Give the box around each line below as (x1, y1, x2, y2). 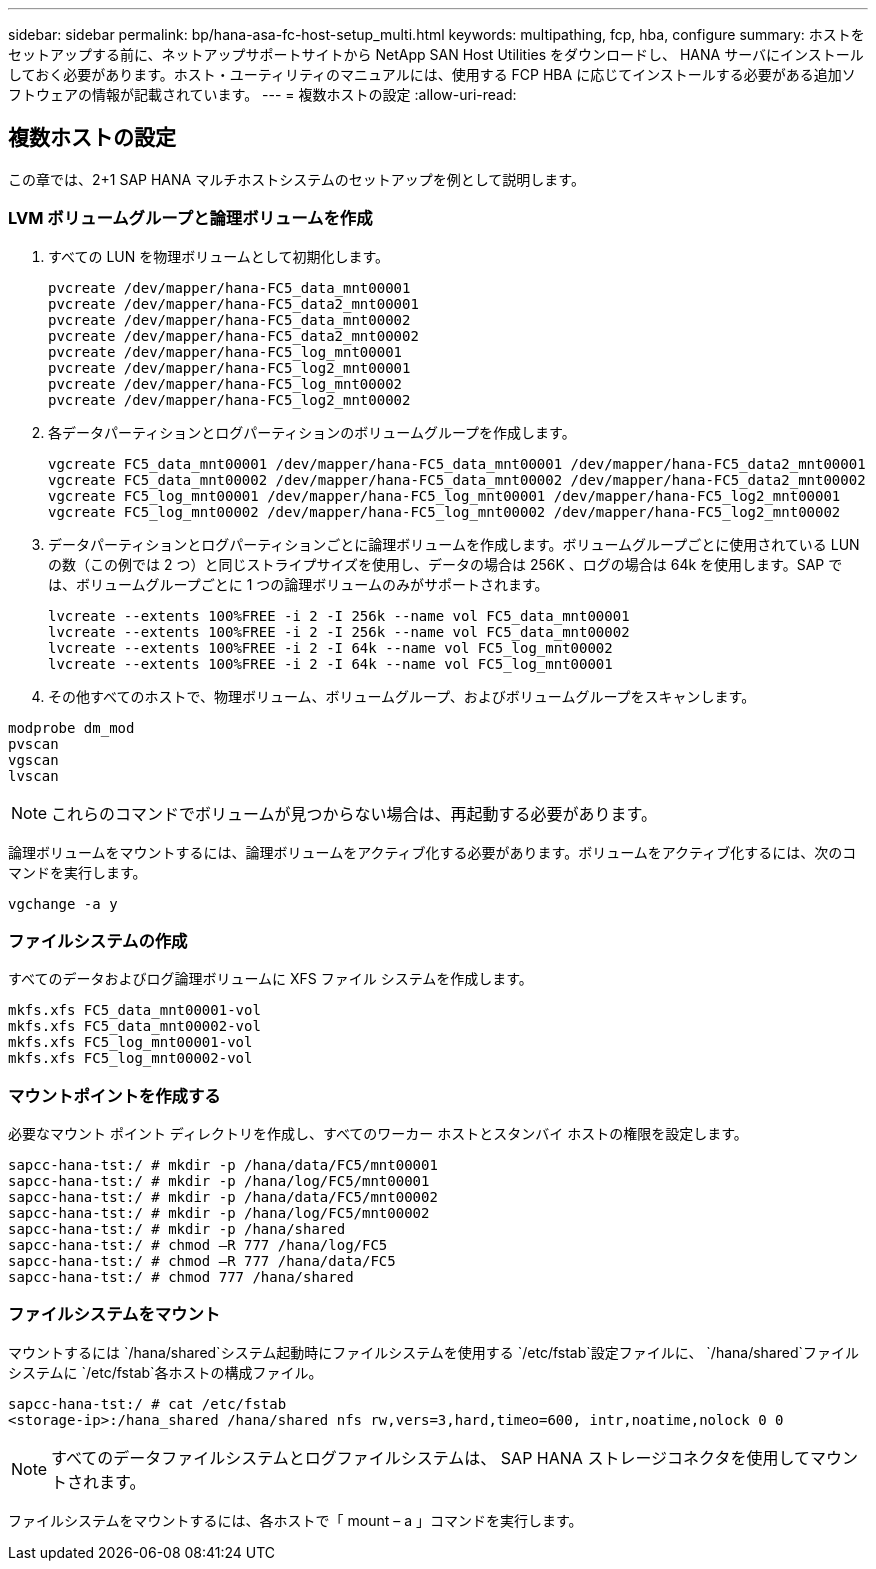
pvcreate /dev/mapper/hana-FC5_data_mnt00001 (48, 279, 411, 296)
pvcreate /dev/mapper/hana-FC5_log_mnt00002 (48, 375, 403, 392)
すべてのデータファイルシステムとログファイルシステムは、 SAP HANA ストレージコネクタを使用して (51, 1447, 810, 1468)
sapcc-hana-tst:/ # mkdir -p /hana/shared (8, 1221, 346, 1238)
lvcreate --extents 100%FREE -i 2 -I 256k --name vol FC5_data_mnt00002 (48, 623, 630, 640)
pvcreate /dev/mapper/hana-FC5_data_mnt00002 (48, 311, 411, 328)
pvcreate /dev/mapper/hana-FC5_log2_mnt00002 (48, 391, 411, 408)
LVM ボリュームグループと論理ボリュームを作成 (8, 208, 373, 229)
